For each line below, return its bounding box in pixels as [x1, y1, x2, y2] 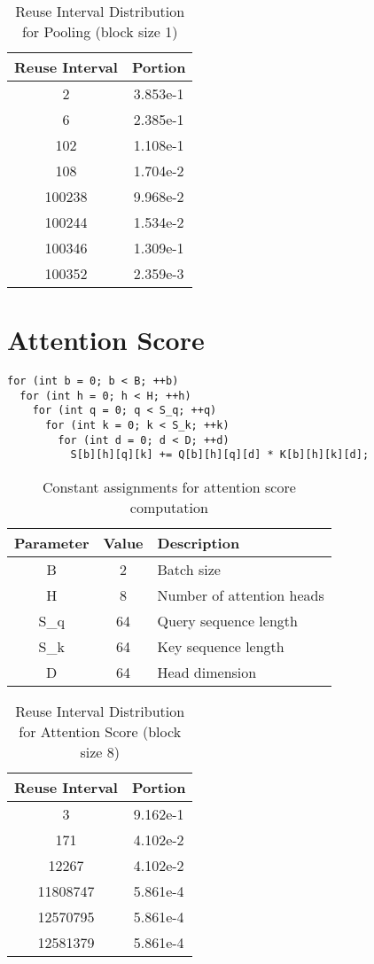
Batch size [157, 559, 221, 580]
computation [129, 497, 208, 518]
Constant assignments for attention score [42, 477, 296, 498]
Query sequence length [157, 610, 298, 632]
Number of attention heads [157, 585, 324, 606]
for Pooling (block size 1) [21, 21, 178, 42]
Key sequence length [157, 636, 284, 657]
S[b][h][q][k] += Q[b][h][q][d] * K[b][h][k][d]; [70, 448, 370, 462]
